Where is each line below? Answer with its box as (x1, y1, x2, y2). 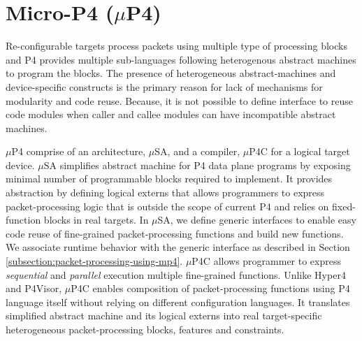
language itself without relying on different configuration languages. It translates (6, 294, 350, 309)
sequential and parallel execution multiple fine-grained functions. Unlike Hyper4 (6, 267, 346, 282)
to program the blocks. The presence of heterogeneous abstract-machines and (6, 66, 336, 80)
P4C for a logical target (249, 144, 350, 159)
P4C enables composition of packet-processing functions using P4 (71, 281, 350, 296)
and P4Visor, (6, 281, 62, 296)
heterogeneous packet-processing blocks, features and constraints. (6, 322, 284, 336)
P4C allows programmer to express (191, 254, 341, 268)
